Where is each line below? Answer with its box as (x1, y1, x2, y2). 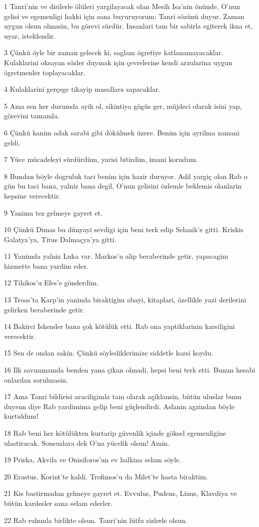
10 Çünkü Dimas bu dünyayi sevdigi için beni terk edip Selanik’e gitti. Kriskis (4, 224, 243, 235)
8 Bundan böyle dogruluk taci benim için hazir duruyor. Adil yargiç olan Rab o (4, 170, 247, 181)
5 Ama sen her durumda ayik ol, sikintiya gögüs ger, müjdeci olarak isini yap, (4, 100, 242, 111)
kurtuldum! (4, 411, 38, 421)
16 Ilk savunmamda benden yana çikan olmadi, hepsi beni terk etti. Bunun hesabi (4, 365, 255, 375)
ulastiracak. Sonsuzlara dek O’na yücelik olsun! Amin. (4, 437, 170, 448)
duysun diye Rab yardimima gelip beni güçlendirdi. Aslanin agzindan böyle (4, 401, 234, 411)
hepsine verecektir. (4, 190, 61, 201)
